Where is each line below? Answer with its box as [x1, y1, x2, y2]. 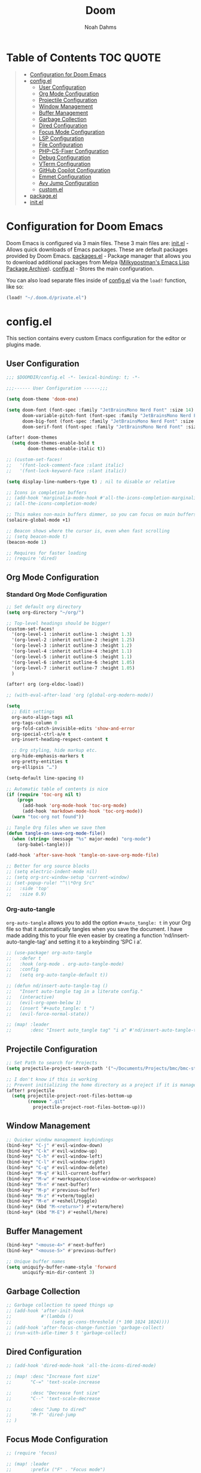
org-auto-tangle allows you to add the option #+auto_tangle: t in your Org [6, 919, 191, 926]
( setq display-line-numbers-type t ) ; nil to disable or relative [6, 478, 175, 484]
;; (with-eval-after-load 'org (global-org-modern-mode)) [6, 692, 154, 698]
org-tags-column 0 [11, 719, 58, 726]
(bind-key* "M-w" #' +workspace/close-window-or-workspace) [6, 1176, 157, 1182]
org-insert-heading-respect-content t [11, 737, 109, 743]
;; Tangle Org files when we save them [6, 825, 106, 831]
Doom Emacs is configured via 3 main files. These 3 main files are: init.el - [6, 239, 189, 246]
